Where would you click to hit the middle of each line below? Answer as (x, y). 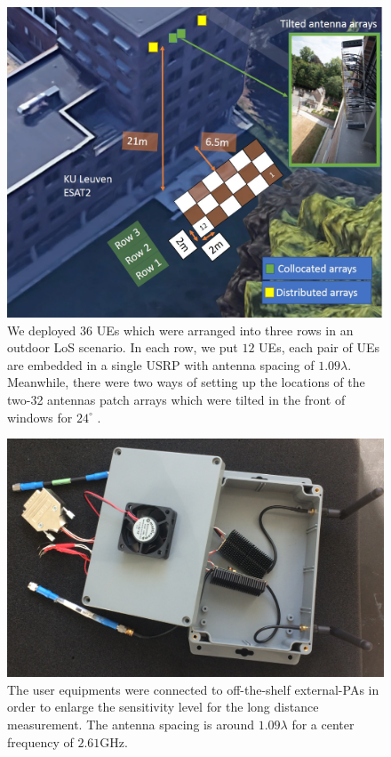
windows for (40, 417)
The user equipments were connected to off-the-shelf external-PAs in (193, 689)
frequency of (40, 741)
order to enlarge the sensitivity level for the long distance (163, 707)
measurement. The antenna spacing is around (131, 724)
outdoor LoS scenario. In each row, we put (123, 347)
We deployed (42, 330)
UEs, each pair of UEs (319, 347)
